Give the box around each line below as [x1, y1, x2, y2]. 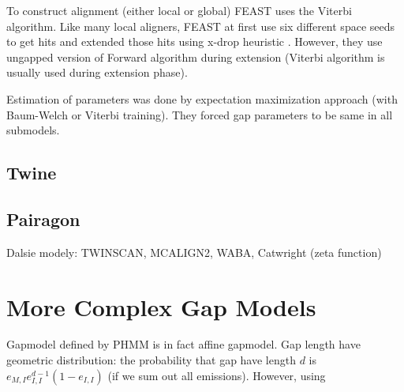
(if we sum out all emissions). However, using [107, 367, 326, 383]
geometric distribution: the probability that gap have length [6, 352, 296, 368]
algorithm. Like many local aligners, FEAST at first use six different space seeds [6, 17, 395, 34]
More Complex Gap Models [6, 290, 316, 322]
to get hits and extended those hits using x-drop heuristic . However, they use [6, 33, 383, 50]
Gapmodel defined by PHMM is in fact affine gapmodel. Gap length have [6, 336, 361, 352]
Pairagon [6, 206, 80, 231]
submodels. [6, 122, 60, 138]
